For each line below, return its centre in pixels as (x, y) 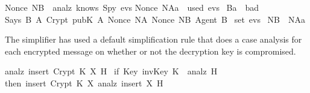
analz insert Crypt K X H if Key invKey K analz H (111, 71)
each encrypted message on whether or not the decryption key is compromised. (150, 51)
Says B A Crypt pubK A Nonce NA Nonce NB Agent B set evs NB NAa (155, 19)
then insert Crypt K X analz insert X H (84, 82)
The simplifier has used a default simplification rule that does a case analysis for (153, 39)
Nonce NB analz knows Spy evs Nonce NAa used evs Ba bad (132, 7)
